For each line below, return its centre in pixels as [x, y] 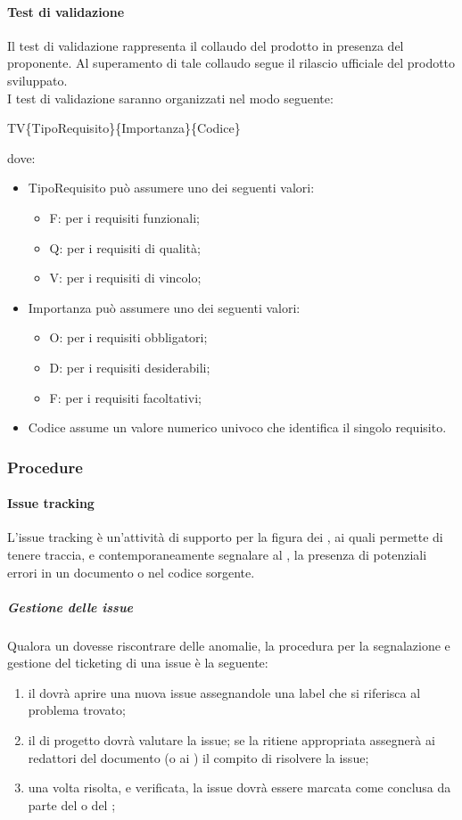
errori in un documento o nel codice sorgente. [131, 572]
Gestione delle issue [70, 607]
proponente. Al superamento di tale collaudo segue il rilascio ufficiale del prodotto [231, 63]
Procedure [45, 467]
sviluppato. [37, 80]
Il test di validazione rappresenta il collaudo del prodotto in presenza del [206, 45]
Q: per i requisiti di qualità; [125, 247]
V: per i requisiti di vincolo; [125, 278]
